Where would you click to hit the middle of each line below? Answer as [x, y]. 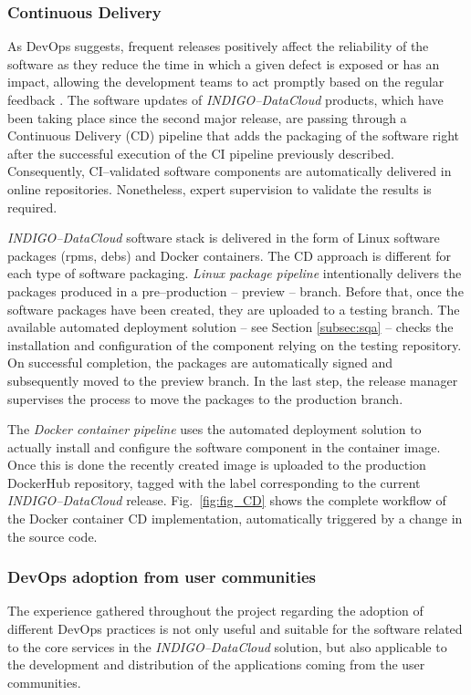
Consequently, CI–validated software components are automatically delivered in [230, 171]
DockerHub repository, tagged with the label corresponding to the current [214, 482]
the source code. [52, 536]
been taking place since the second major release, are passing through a [207, 117]
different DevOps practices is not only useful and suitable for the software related [235, 629]
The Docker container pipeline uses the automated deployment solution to [215, 429]
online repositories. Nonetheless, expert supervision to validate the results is [220, 188]
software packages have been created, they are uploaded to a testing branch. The [234, 309]
